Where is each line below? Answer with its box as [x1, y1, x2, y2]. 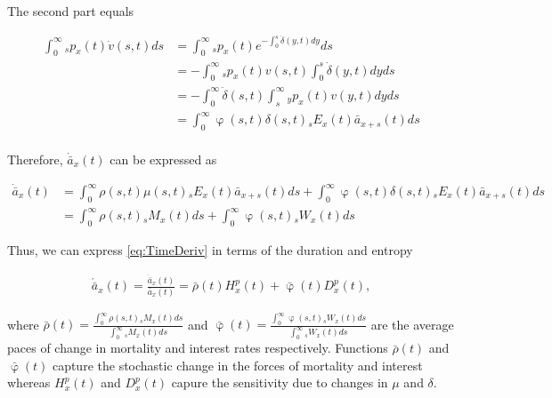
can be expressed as [110, 149, 217, 168]
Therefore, [7, 149, 63, 168]
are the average [370, 314, 454, 333]
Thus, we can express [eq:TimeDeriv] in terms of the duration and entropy [7, 241, 413, 259]
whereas [7, 373, 51, 392]
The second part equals [7, 2, 134, 20]
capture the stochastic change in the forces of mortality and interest [52, 355, 423, 374]
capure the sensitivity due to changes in [171, 373, 388, 392]
